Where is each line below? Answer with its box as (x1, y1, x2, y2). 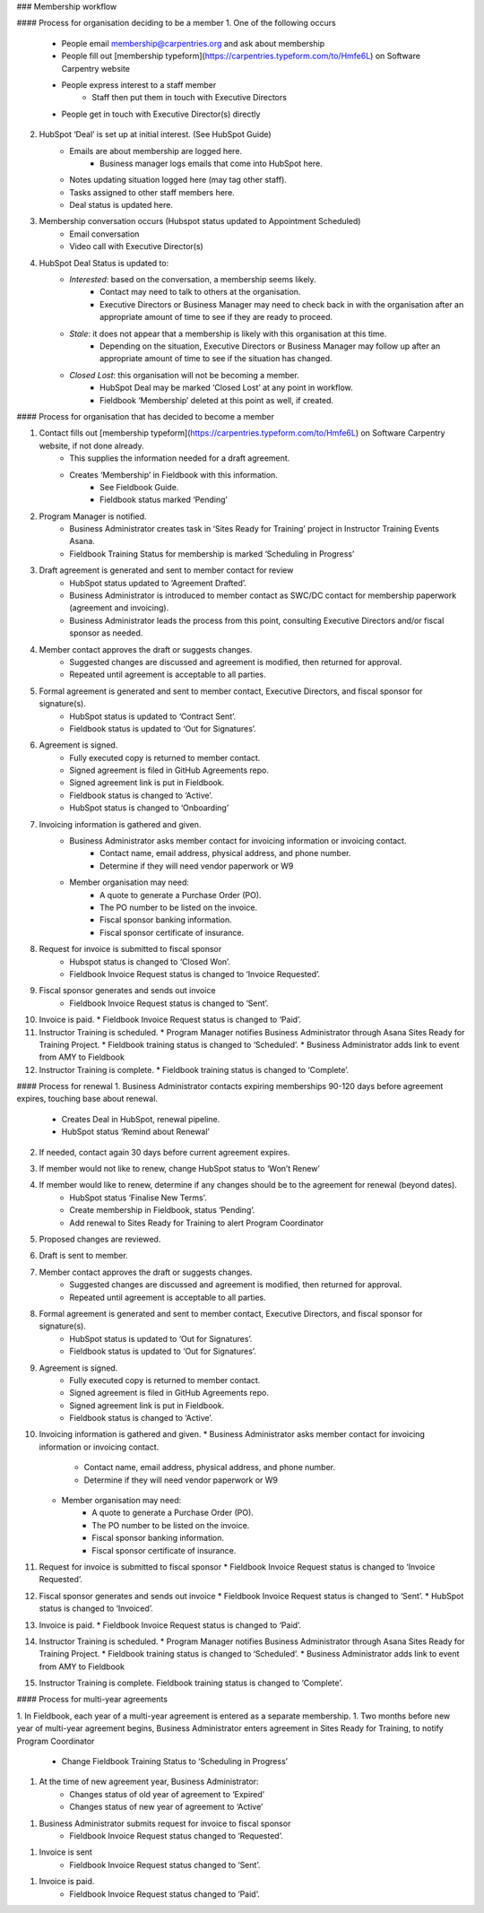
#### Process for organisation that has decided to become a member (16, 411, 275, 421)
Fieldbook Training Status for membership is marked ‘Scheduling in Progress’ (69, 548, 355, 559)
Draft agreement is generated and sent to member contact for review (39, 565, 294, 576)
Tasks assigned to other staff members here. (69, 186, 235, 197)
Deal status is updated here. (69, 200, 174, 211)
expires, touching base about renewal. (16, 1094, 159, 1104)
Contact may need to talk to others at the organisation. (99, 287, 301, 298)
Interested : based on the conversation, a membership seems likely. (69, 274, 317, 285)
